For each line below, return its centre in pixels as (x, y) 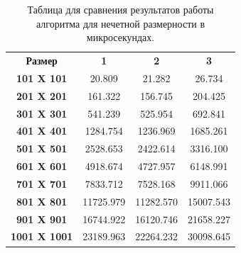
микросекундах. (120, 37)
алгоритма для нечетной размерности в (120, 23)
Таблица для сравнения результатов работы (120, 9)
